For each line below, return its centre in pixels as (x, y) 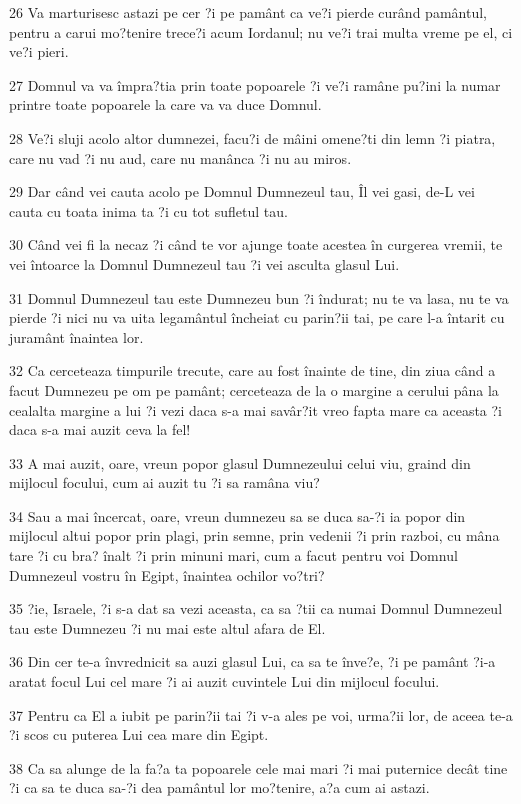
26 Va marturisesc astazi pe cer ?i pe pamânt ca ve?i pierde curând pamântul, (248, 12)
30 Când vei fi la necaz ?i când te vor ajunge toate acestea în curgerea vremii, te (256, 244)
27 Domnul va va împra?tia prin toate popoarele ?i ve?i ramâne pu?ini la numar (255, 84)
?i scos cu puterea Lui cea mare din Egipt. (139, 734)
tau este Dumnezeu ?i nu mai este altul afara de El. (167, 627)
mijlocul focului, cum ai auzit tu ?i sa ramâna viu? (164, 482)
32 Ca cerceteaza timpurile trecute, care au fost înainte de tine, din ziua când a (252, 370)
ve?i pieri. (39, 51)
